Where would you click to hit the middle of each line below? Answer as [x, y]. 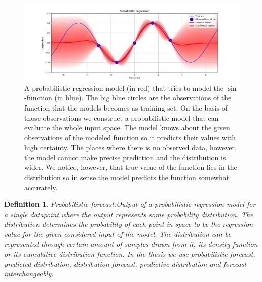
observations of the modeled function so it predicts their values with [130, 137]
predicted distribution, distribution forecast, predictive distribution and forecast [125, 263]
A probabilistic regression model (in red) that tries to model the [124, 87]
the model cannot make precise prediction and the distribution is [125, 157]
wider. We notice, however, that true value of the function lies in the [131, 167]
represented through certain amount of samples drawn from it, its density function [131, 244]
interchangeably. [29, 274]
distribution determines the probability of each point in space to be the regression [129, 224]
